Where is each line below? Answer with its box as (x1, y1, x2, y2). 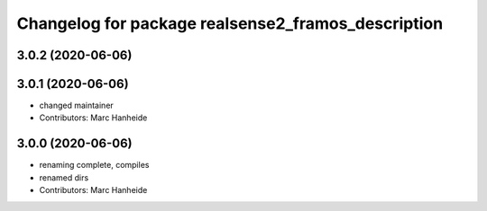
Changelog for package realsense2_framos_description (16, 13, 444, 33)
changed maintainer (39, 100, 115, 111)
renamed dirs (39, 171, 89, 183)
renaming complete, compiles (39, 160, 150, 171)
